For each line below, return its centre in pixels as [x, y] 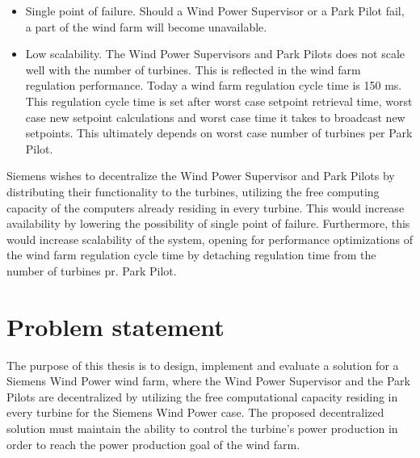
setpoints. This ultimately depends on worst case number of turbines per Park [219, 133]
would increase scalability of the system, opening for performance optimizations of [210, 239]
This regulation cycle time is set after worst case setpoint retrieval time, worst [219, 101]
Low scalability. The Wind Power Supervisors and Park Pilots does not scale [215, 54]
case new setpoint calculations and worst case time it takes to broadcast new [215, 117]
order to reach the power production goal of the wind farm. [153, 444]
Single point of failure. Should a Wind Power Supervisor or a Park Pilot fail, [215, 11]
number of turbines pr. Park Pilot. [92, 270]
